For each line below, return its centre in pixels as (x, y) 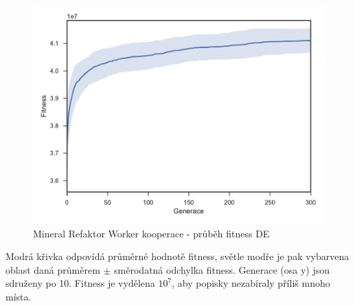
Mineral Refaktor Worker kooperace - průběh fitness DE (151, 233)
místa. (19, 296)
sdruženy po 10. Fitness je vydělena (80, 283)
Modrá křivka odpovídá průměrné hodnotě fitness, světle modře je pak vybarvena (177, 256)
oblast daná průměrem (53, 269)
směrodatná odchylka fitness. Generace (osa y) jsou (222, 269)
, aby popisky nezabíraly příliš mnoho (251, 283)
